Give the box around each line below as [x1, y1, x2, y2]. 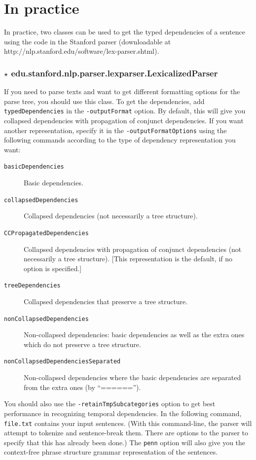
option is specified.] [24, 263, 82, 273]
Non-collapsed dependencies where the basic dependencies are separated [24, 372, 241, 383]
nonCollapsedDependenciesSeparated [4, 358, 121, 365]
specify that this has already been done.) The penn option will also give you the [4, 437, 246, 447]
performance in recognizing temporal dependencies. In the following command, [4, 408, 242, 418]
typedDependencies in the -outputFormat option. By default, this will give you [4, 106, 246, 116]
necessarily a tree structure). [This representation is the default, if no [24, 253, 233, 264]
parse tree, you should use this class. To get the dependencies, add [4, 96, 205, 106]
